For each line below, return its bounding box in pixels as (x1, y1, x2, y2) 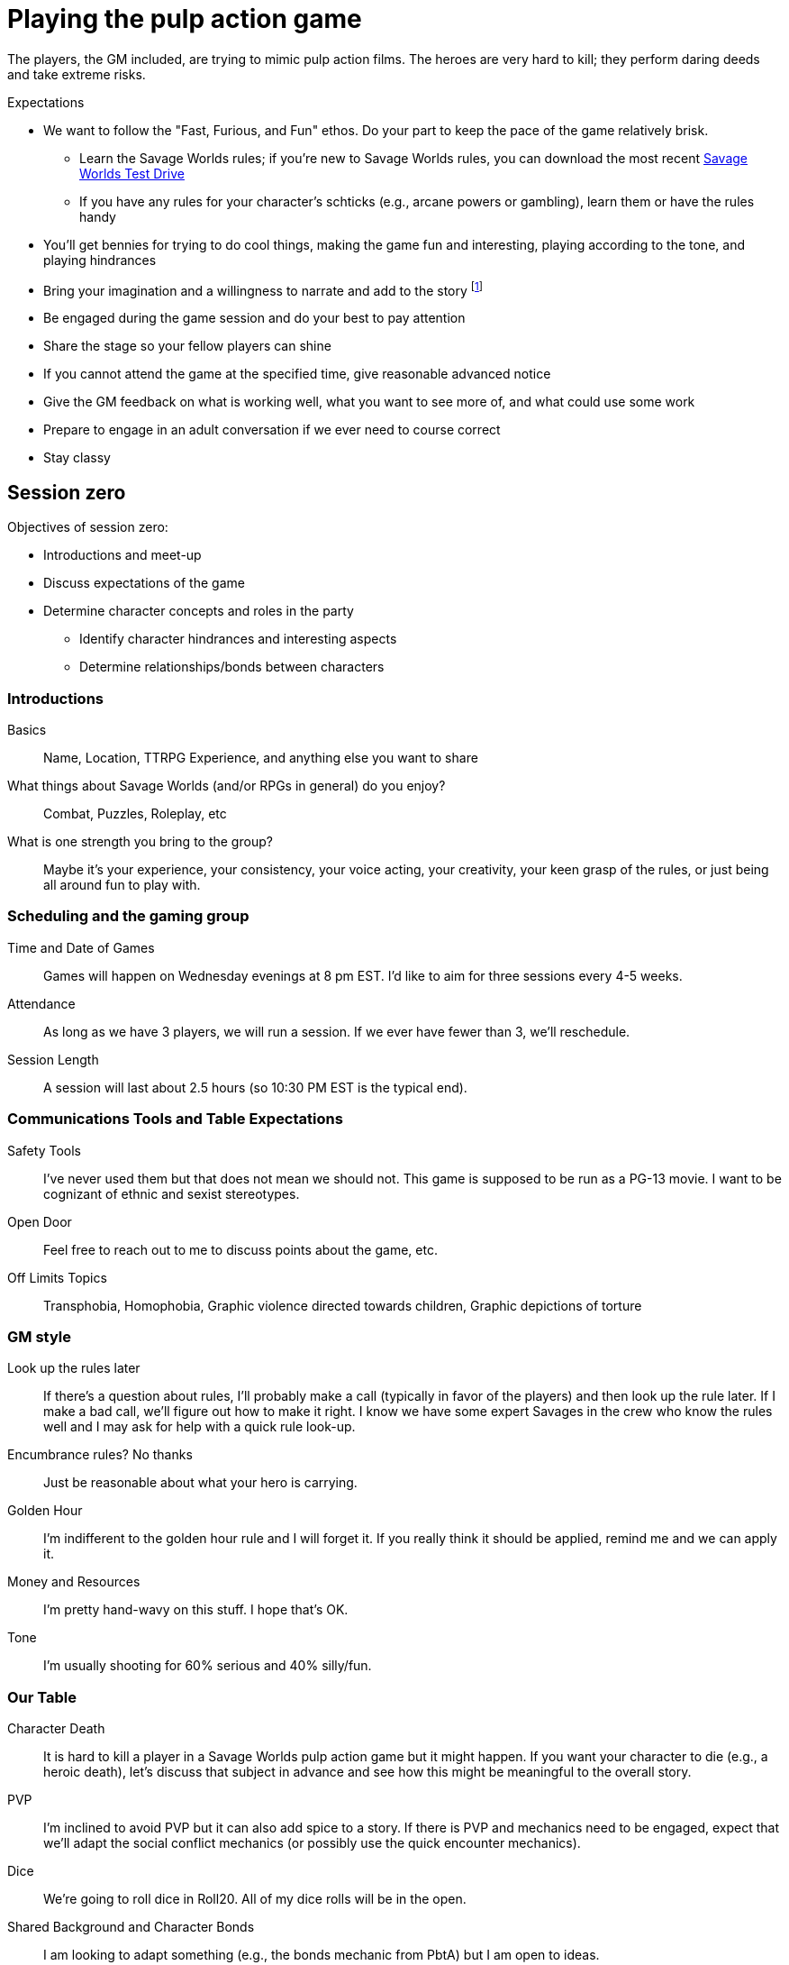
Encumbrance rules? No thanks (7, 1447, 193, 1463)
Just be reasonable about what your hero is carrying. (43, 1475, 358, 1491)
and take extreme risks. (7, 66, 146, 82)
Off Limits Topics (7, 1269, 107, 1285)
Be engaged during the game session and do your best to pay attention (43, 310, 466, 326)
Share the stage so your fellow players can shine (43, 338, 331, 354)
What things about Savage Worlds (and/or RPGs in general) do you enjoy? (7, 778, 446, 793)
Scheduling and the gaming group (7, 907, 249, 926)
